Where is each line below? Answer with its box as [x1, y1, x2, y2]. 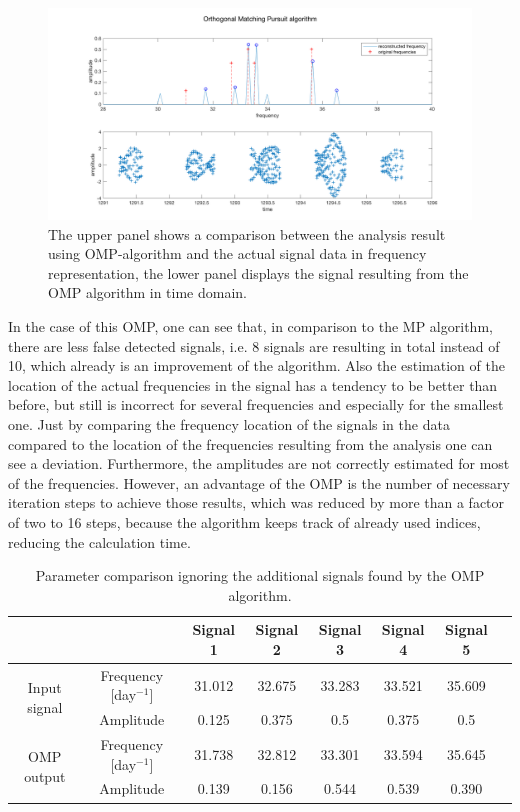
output [24, 766, 66, 787]
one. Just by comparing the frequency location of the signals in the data [8, 413, 450, 434]
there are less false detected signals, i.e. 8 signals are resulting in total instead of [8, 335, 500, 356]
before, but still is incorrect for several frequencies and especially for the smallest [8, 394, 504, 415]
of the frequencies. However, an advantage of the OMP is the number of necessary [8, 472, 510, 493]
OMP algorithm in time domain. [48, 282, 247, 303]
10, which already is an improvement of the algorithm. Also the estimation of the [8, 355, 505, 376]
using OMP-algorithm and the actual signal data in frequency [48, 243, 427, 264]
